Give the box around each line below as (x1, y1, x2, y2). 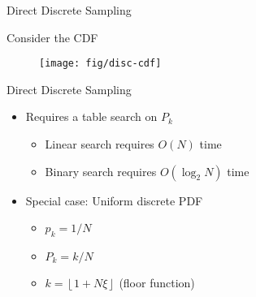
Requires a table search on (25, 108, 158, 125)
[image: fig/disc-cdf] (39, 58, 162, 70)
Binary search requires (45, 162, 157, 179)
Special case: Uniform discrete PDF (25, 192, 203, 209)
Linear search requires (45, 136, 154, 153)
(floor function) (119, 274, 195, 291)
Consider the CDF (7, 28, 98, 45)
